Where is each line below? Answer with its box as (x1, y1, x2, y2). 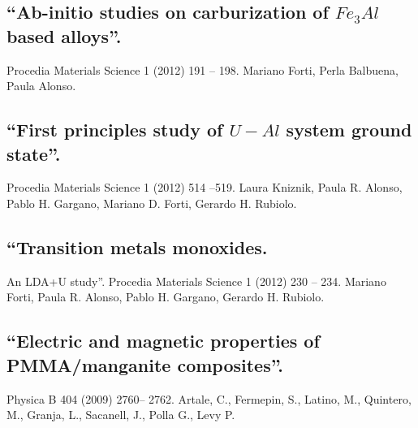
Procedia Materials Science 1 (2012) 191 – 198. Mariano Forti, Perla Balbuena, (6, 61, 399, 78)
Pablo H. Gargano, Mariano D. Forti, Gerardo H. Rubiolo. (6, 194, 297, 211)
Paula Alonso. (6, 77, 76, 94)
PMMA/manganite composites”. (6, 352, 284, 377)
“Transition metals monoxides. (6, 234, 268, 259)
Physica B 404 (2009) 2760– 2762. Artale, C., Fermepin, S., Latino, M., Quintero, (6, 390, 412, 407)
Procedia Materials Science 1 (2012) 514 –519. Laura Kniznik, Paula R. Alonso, (6, 179, 403, 196)
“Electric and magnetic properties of (6, 328, 320, 353)
